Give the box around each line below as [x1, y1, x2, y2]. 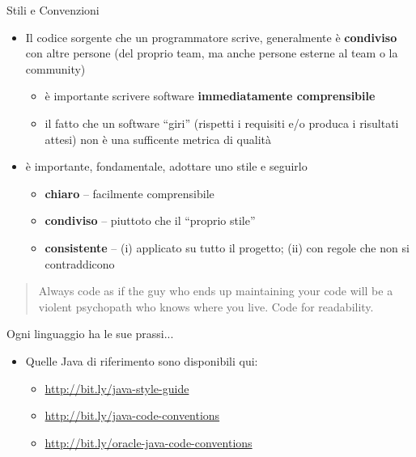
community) [25, 60, 86, 77]
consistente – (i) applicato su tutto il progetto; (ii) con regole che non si [45, 239, 410, 256]
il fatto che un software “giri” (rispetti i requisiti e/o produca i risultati [45, 114, 399, 131]
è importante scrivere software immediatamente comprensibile [45, 87, 376, 104]
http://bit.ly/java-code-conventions [45, 407, 220, 424]
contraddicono [45, 255, 115, 272]
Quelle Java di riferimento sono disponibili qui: [25, 352, 258, 369]
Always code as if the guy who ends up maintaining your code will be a [38, 282, 393, 299]
